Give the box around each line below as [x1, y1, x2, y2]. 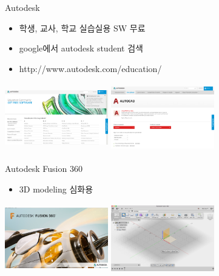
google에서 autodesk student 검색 [19, 42, 143, 54]
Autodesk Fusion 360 [5, 162, 83, 175]
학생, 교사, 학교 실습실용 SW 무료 [19, 21, 146, 34]
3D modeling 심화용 [19, 182, 93, 195]
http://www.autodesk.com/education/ [19, 62, 162, 74]
